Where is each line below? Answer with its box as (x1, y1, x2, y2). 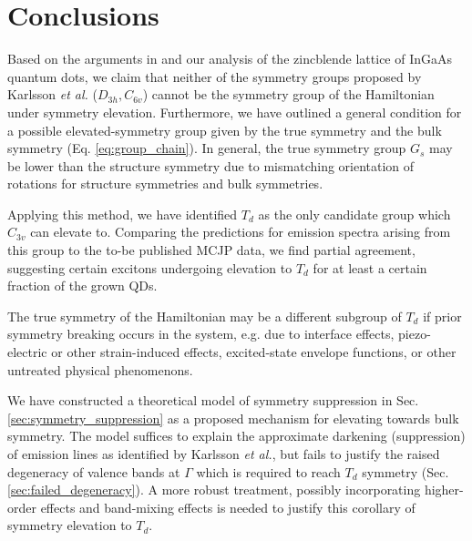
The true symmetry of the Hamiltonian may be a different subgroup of (7, 306, 402, 325)
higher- (424, 480, 464, 499)
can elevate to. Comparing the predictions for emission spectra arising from (30, 222, 451, 241)
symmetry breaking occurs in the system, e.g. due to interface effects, (7, 324, 395, 343)
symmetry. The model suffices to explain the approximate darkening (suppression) (7, 426, 466, 445)
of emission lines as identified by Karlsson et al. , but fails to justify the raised (7, 444, 440, 463)
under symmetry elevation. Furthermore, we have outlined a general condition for (7, 102, 462, 121)
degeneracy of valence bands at (7, 462, 180, 481)
